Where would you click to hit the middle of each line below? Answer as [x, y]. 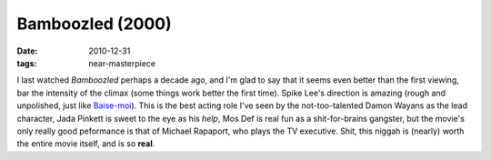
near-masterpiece [122, 63]
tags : [27, 63]
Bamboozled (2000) [94, 24]
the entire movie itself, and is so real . [86, 144]
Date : [27, 51]
